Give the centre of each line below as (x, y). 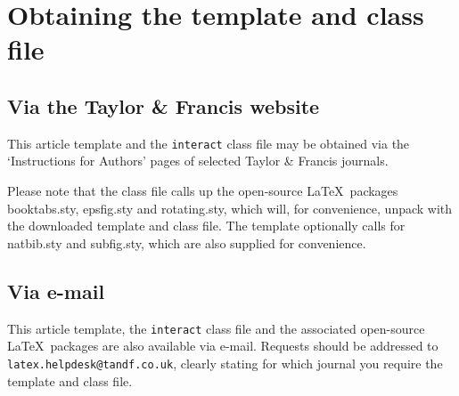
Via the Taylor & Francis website (164, 105)
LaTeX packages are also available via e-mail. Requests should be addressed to (223, 346)
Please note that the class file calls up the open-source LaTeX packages (203, 191)
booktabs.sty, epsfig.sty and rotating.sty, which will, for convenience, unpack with (230, 208)
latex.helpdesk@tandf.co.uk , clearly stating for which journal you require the (225, 363)
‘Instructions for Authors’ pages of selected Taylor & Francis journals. (198, 161)
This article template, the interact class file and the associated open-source (216, 328)
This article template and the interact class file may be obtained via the (209, 143)
